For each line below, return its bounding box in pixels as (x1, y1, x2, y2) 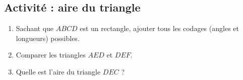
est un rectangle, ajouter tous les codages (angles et (80, 23, 239, 33)
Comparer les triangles (16, 49, 86, 60)
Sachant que (16, 23, 54, 33)
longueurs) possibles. (16, 32, 80, 43)
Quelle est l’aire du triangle (16, 66, 101, 76)
